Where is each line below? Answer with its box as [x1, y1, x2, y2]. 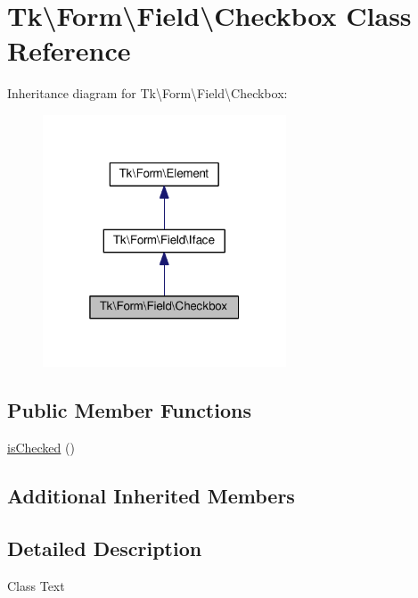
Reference [7, 32, 131, 69]
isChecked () [7, 437, 75, 456]
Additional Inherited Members [7, 481, 295, 509]
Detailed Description [7, 534, 202, 561]
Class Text [7, 576, 65, 594]
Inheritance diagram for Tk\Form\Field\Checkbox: [7, 84, 288, 103]
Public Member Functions [7, 396, 251, 424]
